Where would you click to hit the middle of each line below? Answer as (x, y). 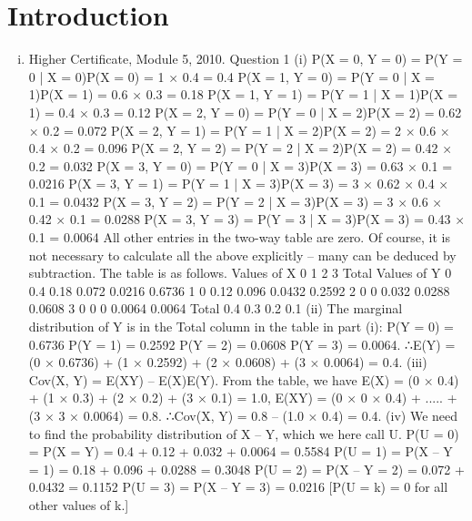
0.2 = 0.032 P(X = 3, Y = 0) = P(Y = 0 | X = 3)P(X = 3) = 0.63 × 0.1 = (241, 165)
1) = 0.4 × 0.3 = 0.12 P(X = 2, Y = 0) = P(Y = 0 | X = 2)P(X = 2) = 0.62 (245, 112)
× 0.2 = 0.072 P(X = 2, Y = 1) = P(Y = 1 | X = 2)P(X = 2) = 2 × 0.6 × (239, 130)
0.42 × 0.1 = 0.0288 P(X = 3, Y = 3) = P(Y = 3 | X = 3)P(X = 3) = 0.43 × (247, 219)
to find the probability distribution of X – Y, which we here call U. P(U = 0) (244, 433)
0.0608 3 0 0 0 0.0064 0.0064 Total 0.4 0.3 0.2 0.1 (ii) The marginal (216, 308)
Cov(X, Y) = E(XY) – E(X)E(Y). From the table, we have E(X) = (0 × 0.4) (244, 379)
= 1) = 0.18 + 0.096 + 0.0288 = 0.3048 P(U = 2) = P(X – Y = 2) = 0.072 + (246, 469)
